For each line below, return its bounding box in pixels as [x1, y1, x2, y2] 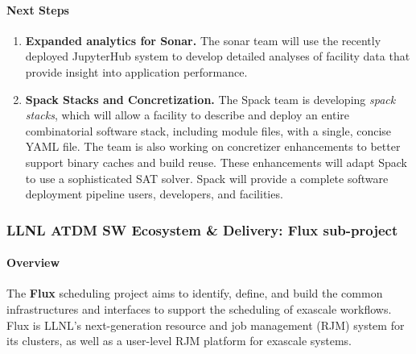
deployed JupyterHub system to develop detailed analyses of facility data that [25, 48, 410, 65]
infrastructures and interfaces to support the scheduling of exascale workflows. [6, 300, 392, 317]
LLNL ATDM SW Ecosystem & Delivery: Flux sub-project [6, 219, 398, 239]
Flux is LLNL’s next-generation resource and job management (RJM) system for [6, 316, 405, 333]
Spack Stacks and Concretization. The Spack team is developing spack [25, 90, 396, 107]
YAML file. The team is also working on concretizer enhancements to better [25, 138, 401, 155]
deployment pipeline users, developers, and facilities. [25, 185, 283, 202]
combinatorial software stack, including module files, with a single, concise [25, 122, 392, 139]
